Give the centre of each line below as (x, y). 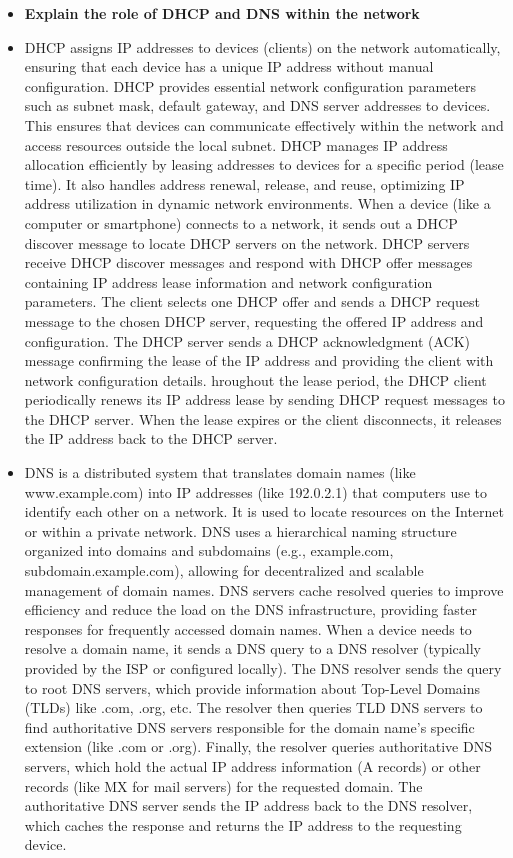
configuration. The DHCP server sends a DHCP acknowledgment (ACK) (247, 340)
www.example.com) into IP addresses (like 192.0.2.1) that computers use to (256, 491)
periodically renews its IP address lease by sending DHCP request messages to (264, 399)
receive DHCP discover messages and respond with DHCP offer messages (248, 262)
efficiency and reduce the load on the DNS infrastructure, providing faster (250, 609)
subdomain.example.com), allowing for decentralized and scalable (224, 570)
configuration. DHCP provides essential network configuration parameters (250, 85)
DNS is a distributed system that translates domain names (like (220, 472)
